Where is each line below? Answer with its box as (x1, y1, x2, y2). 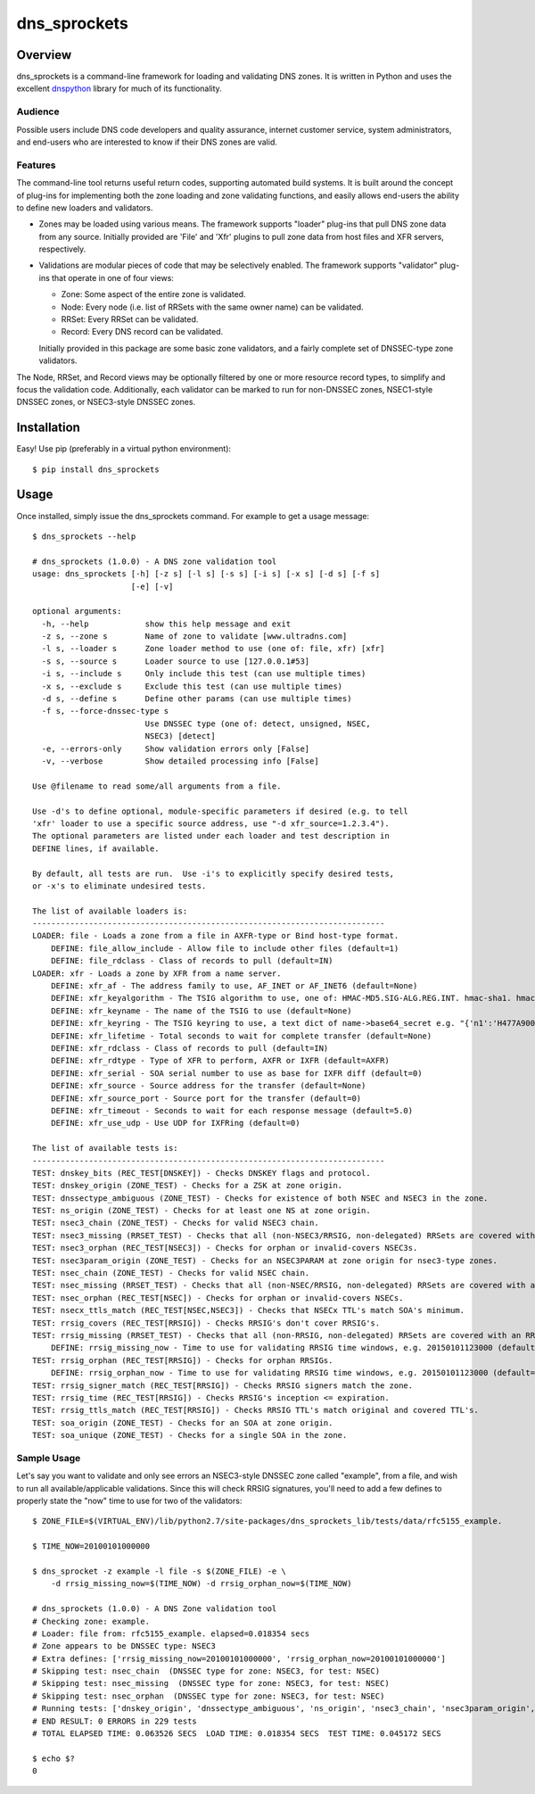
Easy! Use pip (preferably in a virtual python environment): (16, 443, 232, 454)
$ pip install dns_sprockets (32, 464, 160, 475)
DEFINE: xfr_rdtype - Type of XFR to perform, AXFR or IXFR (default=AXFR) (50, 1055, 390, 1066)
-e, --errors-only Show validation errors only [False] (41, 743, 310, 754)
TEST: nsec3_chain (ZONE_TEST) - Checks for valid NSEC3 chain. (32, 1218, 320, 1228)
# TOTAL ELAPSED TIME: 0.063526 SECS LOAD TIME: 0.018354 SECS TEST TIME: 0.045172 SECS (32, 1729, 441, 1739)
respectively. (38, 244, 86, 254)
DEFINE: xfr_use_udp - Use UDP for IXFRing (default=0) (50, 1118, 300, 1128)
